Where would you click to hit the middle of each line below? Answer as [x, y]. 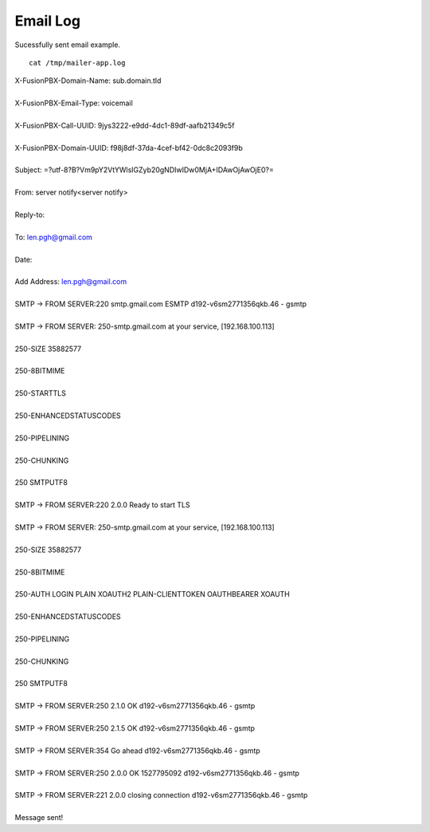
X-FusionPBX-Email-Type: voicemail [74, 103]
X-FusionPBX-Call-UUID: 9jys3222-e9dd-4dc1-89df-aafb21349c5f [125, 125]
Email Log [48, 21]
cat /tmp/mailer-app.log [77, 63]
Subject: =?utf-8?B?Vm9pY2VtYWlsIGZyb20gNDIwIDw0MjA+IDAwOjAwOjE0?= [144, 170]
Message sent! [39, 818]
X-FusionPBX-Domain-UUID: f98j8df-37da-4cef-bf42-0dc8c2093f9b [129, 148]
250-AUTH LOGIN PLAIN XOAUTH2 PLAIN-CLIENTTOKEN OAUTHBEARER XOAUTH [152, 594]
